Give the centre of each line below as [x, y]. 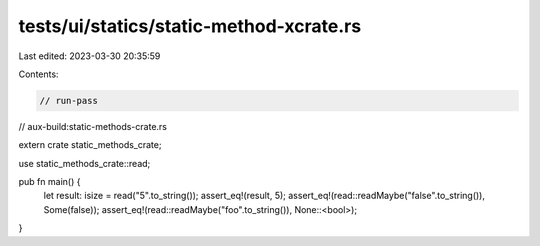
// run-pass [69, 100]
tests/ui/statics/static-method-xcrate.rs [190, 26]
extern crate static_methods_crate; [90, 145]
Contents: [38, 74]
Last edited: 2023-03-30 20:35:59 [89, 56]
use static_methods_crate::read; [84, 163]
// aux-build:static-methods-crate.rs [92, 126]
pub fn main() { [49, 182]
